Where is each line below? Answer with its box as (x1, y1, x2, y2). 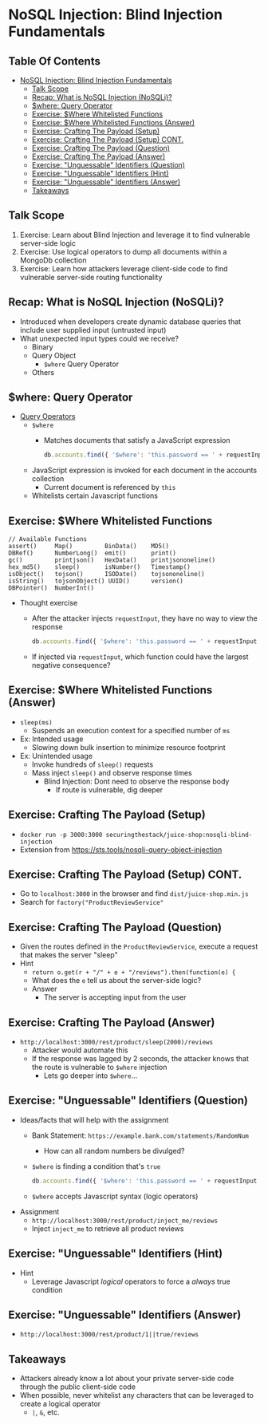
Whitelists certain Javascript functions (31, 491, 158, 500)
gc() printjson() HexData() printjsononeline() (8, 556, 216, 564)
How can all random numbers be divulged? (43, 1146, 185, 1155)
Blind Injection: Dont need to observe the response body (43, 776, 230, 786)
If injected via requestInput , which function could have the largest (31, 652, 249, 661)
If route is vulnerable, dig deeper (55, 784, 164, 795)
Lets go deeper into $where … (43, 1071, 138, 1080)
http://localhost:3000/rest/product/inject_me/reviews (31, 1217, 218, 1225)
